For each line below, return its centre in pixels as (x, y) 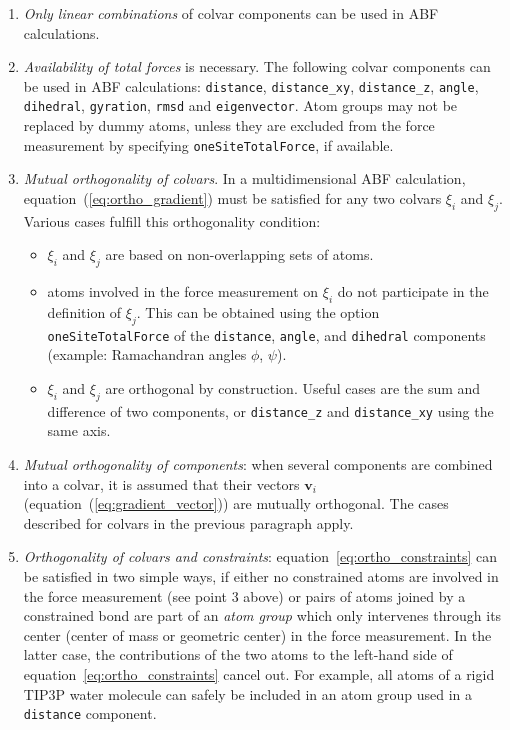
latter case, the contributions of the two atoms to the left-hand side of (238, 654)
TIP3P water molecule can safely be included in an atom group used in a (248, 693)
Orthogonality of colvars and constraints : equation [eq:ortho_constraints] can (260, 556)
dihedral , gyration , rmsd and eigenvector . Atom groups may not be (240, 105)
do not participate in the (413, 291)
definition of (84, 311)
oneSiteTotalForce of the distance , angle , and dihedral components (266, 334)
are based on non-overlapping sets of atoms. (239, 254)
